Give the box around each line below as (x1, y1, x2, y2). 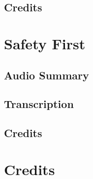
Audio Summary (4, 67, 89, 82)
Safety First (4, 33, 86, 53)
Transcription (4, 96, 74, 111)
